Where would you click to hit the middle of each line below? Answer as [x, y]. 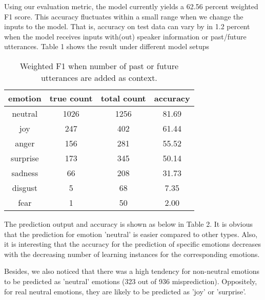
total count [123, 98]
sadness [25, 173]
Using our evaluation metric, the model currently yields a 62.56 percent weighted [131, 6]
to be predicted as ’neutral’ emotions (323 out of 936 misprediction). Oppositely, [131, 281]
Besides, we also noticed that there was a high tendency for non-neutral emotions [132, 271]
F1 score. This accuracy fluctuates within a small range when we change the [124, 16]
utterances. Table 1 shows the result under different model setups [107, 46]
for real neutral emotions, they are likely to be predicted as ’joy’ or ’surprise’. [125, 291]
